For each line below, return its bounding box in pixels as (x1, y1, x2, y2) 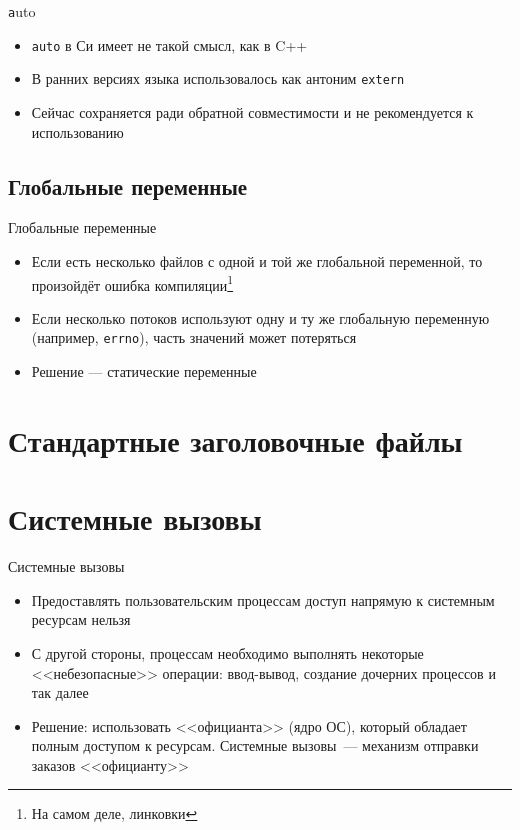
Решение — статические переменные (31, 361, 257, 382)
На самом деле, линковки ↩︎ (31, 803, 198, 824)
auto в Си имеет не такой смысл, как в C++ (31, 34, 308, 55)
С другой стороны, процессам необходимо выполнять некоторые (31, 642, 424, 663)
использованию (31, 121, 124, 142)
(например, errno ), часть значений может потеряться (31, 327, 357, 348)
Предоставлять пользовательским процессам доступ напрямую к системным (31, 589, 495, 610)
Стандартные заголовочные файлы (8, 419, 463, 460)
